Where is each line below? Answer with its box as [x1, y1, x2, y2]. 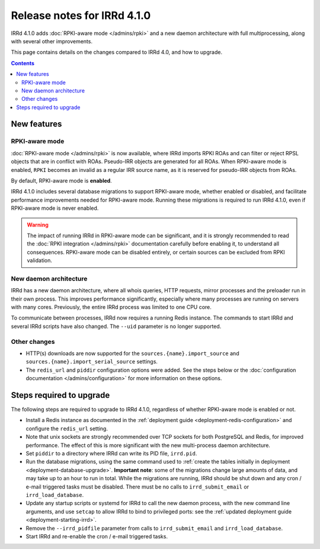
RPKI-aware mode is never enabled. [11, 205, 99, 212]
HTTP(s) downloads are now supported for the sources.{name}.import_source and [25, 350, 239, 357]
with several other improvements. [11, 37, 93, 44]
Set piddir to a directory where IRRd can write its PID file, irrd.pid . [25, 450, 197, 457]
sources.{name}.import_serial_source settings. [25, 358, 158, 365]
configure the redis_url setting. [25, 424, 108, 432]
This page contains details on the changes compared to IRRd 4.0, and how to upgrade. [11, 49, 222, 56]
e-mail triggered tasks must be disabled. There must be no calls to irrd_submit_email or [25, 483, 249, 490]
